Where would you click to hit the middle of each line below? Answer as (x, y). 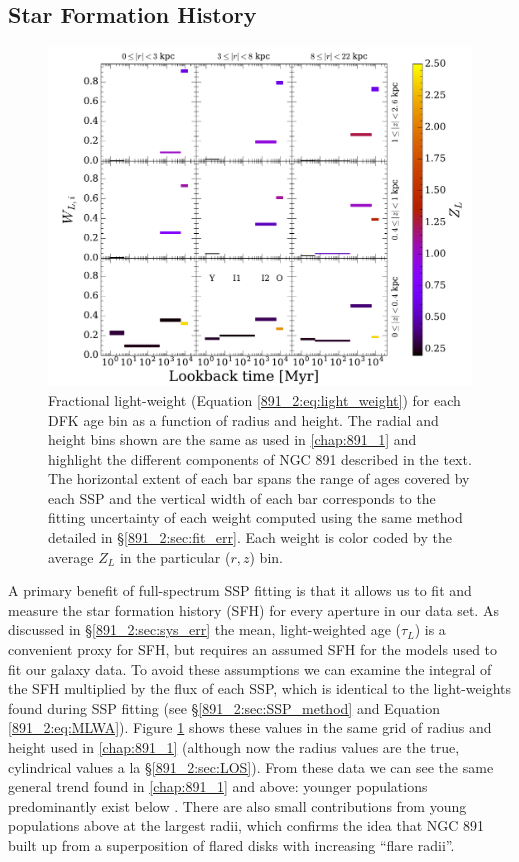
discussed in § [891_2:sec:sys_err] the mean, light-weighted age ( (205, 629)
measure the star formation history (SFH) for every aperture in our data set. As (253, 609)
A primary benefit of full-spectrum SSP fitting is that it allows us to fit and (240, 590)
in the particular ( (175, 556)
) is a (430, 629)
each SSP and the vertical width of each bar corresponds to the (242, 497)
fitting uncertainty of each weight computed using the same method (255, 517)
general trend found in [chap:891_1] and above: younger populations (218, 786)
